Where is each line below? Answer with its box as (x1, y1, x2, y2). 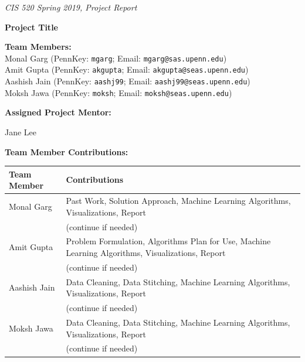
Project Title (5, 21, 58, 33)
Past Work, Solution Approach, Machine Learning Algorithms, (66, 194, 291, 207)
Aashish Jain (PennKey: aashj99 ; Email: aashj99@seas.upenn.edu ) (5, 75, 250, 87)
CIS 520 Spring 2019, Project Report (5, 1, 137, 13)
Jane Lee (5, 126, 37, 138)
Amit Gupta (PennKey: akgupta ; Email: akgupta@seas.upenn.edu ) (5, 63, 249, 76)
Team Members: (5, 40, 72, 53)
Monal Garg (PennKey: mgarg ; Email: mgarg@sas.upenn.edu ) (5, 52, 227, 64)
